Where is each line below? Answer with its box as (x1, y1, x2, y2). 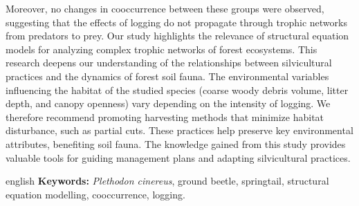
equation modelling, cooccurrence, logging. (6, 187, 185, 201)
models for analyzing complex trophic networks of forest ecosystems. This (6, 41, 317, 56)
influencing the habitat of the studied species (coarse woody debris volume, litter (6, 82, 349, 97)
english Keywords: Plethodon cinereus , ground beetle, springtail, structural (6, 174, 329, 188)
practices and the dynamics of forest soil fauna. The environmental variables (6, 68, 329, 83)
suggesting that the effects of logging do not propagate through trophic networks (6, 15, 347, 29)
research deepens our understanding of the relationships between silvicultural (6, 55, 332, 70)
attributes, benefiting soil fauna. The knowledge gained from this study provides (6, 136, 346, 151)
